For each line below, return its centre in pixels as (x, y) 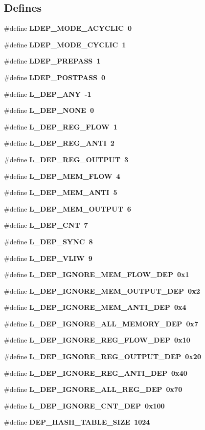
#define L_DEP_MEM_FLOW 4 (62, 176)
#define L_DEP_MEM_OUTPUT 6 (68, 208)
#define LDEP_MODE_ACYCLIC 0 (68, 28)
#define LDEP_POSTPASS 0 (55, 77)
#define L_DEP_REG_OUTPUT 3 (66, 159)
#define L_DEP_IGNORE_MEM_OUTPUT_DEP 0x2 (102, 290)
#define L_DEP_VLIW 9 (48, 258)
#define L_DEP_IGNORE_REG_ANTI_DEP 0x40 (96, 373)
